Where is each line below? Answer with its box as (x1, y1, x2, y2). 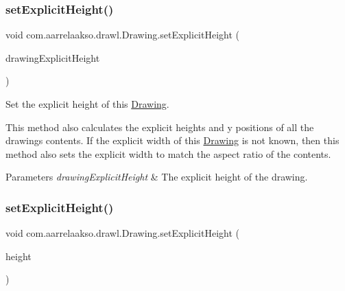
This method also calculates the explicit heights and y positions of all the (5, 119, 314, 134)
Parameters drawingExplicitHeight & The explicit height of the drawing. (5, 170, 308, 184)
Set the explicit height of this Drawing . (5, 97, 169, 110)
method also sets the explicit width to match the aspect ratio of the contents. (5, 146, 331, 161)
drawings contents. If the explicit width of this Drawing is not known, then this (5, 133, 340, 148)
